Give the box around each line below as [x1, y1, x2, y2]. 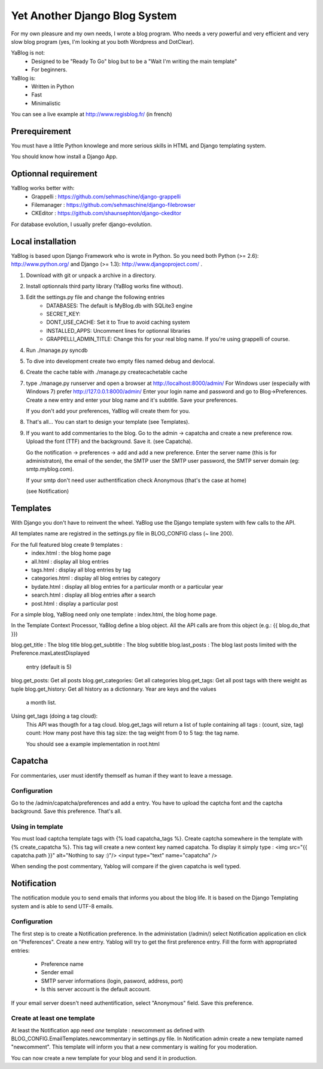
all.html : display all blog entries [31, 558, 109, 565]
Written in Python [31, 83, 74, 90]
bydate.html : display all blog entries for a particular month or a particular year [31, 583, 224, 590]
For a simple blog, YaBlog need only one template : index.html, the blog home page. [11, 610, 218, 618]
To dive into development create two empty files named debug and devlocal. [26, 357, 215, 365]
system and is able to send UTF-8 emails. [11, 902, 114, 910]
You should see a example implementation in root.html [26, 740, 160, 748]
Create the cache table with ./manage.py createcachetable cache [26, 369, 188, 376]
